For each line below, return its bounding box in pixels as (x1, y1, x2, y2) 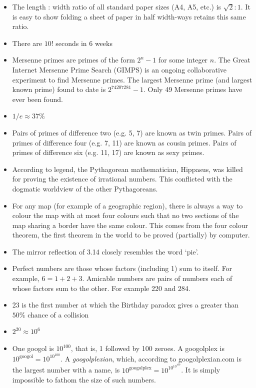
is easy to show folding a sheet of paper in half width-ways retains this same (12, 11, 246, 21)
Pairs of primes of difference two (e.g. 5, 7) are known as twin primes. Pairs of (12, 127, 251, 137)
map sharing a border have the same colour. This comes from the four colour (12, 219, 248, 230)
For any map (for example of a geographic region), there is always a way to (12, 200, 243, 210)
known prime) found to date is (12, 84, 106, 94)
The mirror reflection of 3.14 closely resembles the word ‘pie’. (12, 246, 199, 256)
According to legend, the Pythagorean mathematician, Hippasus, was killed (12, 163, 243, 174)
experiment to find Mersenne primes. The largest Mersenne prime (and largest (12, 74, 252, 84)
